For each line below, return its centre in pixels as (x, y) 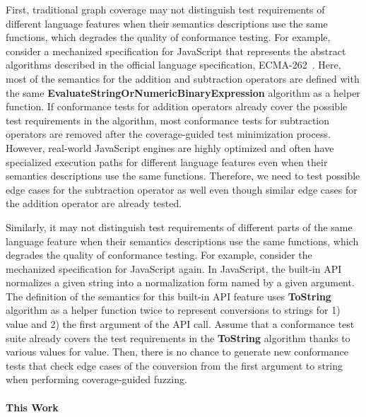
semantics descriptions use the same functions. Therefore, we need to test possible (183, 176)
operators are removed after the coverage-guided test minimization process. (168, 134)
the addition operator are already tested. (94, 203)
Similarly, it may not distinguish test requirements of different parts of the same (179, 227)
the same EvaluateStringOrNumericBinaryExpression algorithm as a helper (183, 92)
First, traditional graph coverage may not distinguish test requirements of (165, 9)
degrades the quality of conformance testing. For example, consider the (159, 255)
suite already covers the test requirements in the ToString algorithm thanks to (178, 337)
